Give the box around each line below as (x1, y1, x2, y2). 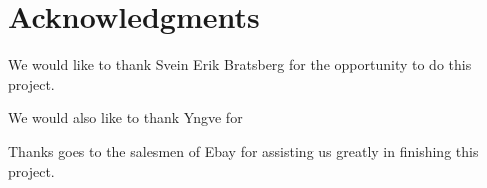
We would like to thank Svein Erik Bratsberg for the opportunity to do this (8, 54, 472, 75)
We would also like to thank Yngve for (8, 107, 243, 128)
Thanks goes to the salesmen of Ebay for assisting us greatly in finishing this (8, 140, 479, 161)
